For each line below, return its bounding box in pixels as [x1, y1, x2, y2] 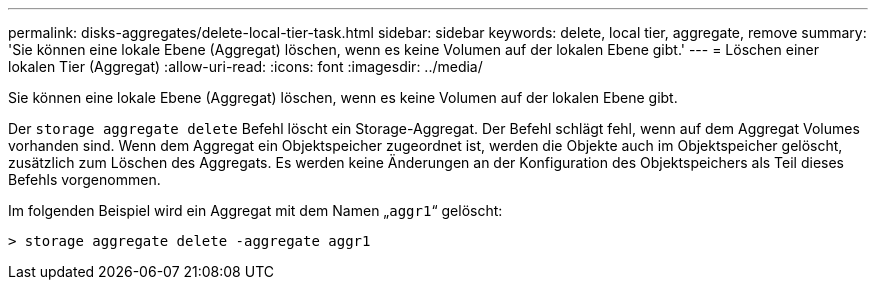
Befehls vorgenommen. [8, 171, 161, 188]
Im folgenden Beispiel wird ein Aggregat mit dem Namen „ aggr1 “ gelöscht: [8, 202, 503, 219]
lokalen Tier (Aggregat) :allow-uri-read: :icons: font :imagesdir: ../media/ [8, 58, 483, 75]
